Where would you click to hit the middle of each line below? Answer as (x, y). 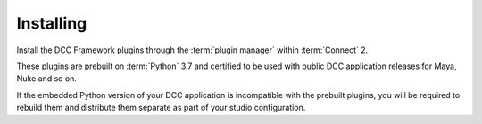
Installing (52, 23)
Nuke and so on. (47, 79)
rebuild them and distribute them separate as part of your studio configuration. (161, 108)
